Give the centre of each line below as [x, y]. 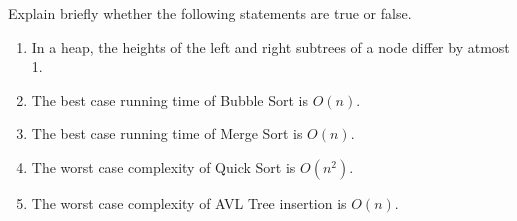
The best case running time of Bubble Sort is [170, 99]
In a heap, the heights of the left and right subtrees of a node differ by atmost [270, 46]
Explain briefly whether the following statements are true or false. [210, 13]
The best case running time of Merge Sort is [167, 133]
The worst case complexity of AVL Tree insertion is [189, 202]
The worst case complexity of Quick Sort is [163, 166]
